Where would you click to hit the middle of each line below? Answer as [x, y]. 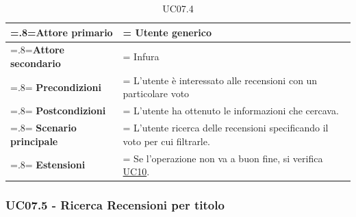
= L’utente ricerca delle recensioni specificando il [226, 128]
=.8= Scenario [43, 128]
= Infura [141, 56]
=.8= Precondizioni [56, 87]
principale [34, 141]
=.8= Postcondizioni [58, 111]
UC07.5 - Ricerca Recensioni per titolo [115, 205]
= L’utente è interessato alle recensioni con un [220, 80]
